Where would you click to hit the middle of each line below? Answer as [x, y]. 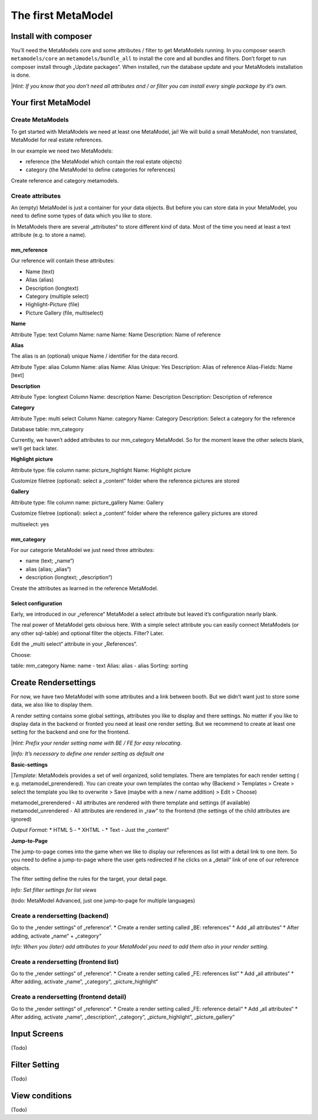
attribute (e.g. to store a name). [49, 235]
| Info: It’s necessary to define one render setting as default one [88, 754]
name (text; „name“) [50, 561]
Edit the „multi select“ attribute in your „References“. [74, 644]
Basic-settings [29, 764]
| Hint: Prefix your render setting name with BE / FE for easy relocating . [96, 743]
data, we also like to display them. [52, 705]
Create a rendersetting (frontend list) [65, 962]
